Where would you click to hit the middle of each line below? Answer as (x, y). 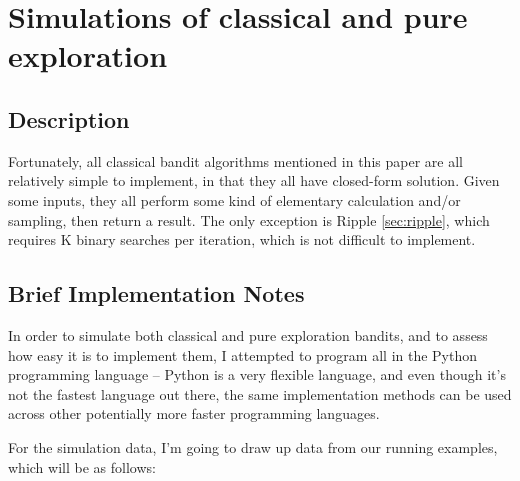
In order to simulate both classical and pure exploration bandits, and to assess (248, 334)
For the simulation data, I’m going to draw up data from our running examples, (253, 446)
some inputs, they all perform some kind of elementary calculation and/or (234, 199)
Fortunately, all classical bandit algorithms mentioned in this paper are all (235, 160)
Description (69, 118)
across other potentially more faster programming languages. (194, 413)
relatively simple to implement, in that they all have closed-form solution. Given (254, 180)
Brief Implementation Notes (156, 293)
